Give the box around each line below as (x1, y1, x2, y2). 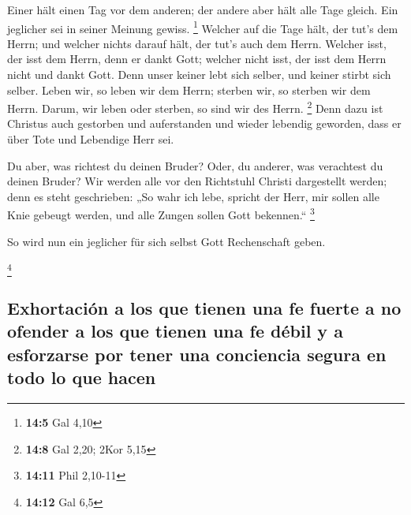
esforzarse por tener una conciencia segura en (7, 341, 387, 366)
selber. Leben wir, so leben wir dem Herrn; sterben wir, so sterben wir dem (7, 81, 371, 98)
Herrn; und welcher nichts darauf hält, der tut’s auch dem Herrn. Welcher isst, (7, 35, 387, 51)
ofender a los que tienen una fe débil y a (7, 319, 343, 343)
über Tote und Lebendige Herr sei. (7, 131, 174, 147)
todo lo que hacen (7, 365, 156, 390)
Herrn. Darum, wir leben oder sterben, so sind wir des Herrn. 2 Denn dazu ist (7, 98, 383, 116)
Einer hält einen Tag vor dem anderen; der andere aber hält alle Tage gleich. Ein (7, 2, 398, 17)
